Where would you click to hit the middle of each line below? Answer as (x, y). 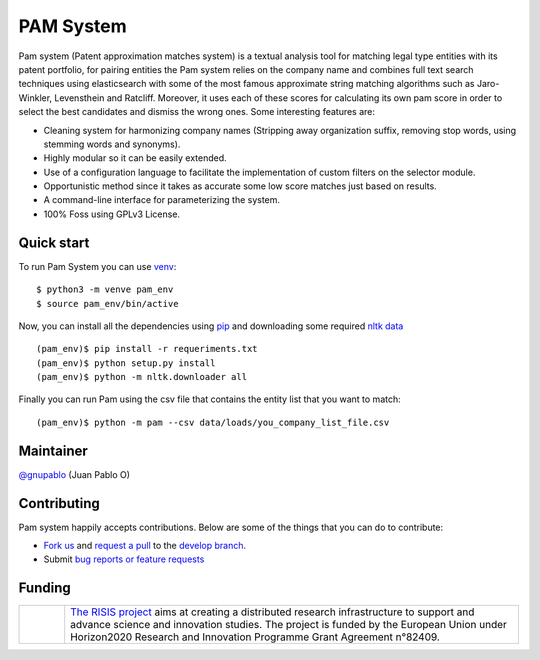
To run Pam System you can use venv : (97, 266)
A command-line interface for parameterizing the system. (161, 200)
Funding (45, 588)
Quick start (54, 242)
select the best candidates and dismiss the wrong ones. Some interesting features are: (196, 112)
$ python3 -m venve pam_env (105, 289)
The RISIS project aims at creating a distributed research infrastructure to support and (272, 612)
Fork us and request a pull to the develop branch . (145, 546)
